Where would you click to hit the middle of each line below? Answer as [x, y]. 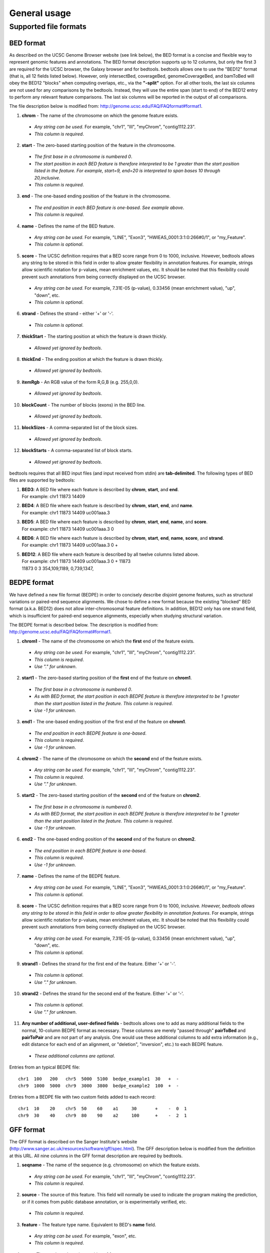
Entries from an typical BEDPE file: [44, 1067]
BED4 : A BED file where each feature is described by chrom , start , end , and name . [107, 506]
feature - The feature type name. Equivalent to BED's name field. [89, 1224]
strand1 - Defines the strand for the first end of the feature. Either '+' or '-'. [99, 964]
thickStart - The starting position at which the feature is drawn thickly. [94, 336]
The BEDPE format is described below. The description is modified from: [84, 625]
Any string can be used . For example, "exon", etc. [85, 1236]
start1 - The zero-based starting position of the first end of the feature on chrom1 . [107, 678]
